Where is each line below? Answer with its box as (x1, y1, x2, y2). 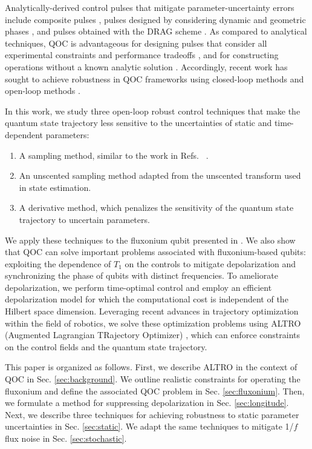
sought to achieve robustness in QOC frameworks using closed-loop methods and (5, 72, 304, 85)
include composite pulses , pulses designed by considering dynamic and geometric (5, 13, 306, 25)
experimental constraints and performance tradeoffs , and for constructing (5, 48, 279, 61)
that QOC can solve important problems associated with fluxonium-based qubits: (5, 245, 306, 258)
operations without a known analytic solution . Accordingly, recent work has (5, 60, 288, 73)
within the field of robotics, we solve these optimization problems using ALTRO (5, 316, 301, 329)
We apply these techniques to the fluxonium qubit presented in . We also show (5, 233, 296, 246)
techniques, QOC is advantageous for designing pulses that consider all (5, 36, 267, 49)
